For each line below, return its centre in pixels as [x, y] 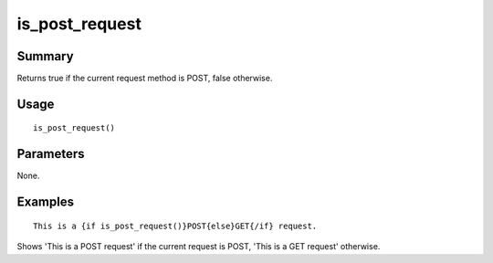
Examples [46, 202]
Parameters [51, 154]
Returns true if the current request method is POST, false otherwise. [145, 79]
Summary [45, 56]
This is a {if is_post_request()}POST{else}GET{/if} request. [175, 226]
